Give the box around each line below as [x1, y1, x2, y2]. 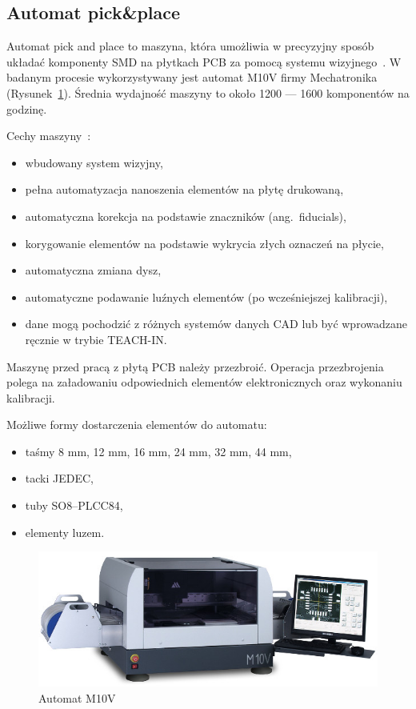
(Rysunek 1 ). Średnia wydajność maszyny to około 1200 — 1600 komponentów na [6, 84, 410, 101]
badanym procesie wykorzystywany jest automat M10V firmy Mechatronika [6, 69, 378, 86]
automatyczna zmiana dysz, [25, 262, 162, 278]
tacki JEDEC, [25, 470, 94, 487]
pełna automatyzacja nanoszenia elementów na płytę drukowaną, [25, 181, 344, 198]
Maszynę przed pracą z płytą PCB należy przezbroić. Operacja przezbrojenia [6, 358, 384, 375]
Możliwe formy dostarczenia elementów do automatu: [6, 416, 267, 433]
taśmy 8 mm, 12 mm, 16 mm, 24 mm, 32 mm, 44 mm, [25, 443, 292, 459]
